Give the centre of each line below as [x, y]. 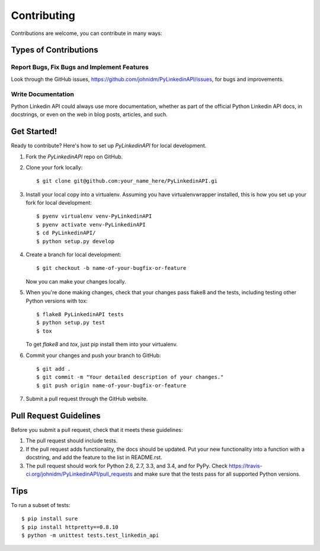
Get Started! [34, 131]
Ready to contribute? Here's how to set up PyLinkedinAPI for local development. [109, 146]
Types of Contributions [55, 50]
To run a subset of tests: [41, 505]
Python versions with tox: [57, 301]
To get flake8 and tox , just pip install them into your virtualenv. [102, 345]
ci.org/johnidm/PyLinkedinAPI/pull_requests [79, 474]
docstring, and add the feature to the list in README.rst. [94, 457]
